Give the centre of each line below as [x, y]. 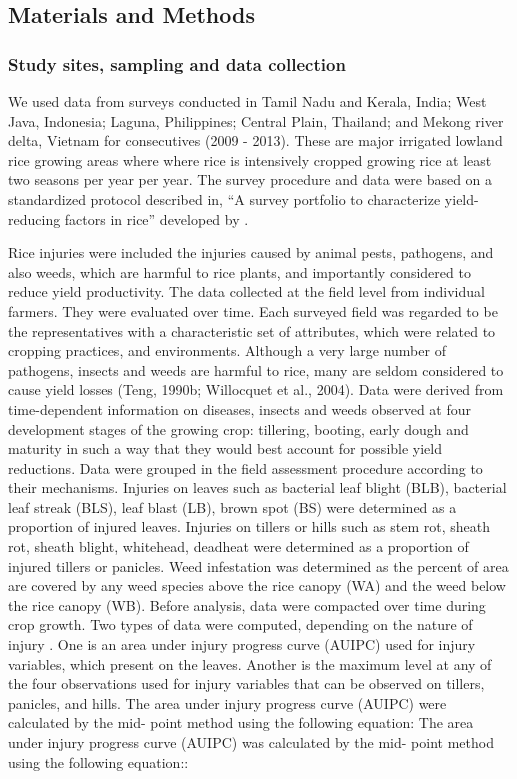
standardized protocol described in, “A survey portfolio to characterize [224, 198]
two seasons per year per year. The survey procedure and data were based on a [250, 179]
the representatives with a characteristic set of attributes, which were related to [252, 330]
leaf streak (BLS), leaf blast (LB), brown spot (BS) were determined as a [232, 506]
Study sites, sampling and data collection [177, 63]
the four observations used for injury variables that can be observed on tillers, [246, 683]
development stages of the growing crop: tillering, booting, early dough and [238, 428]
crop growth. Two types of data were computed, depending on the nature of [240, 624]
